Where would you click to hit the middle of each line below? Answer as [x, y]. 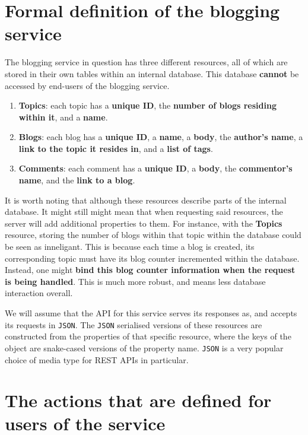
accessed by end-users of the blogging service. [87, 85]
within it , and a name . [63, 117]
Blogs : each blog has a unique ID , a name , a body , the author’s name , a [161, 137]
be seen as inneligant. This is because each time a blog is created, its [130, 247]
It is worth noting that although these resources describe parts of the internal [146, 200]
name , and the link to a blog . [77, 180]
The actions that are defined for [138, 400]
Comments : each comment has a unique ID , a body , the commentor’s [155, 168]
